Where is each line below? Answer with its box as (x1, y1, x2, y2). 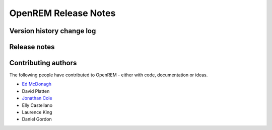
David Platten (22, 88, 50, 94)
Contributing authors (9, 59, 77, 67)
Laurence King (22, 109, 52, 115)
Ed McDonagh (22, 81, 52, 87)
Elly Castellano (22, 102, 53, 108)
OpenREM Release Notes (9, 8, 116, 19)
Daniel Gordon (22, 116, 52, 122)
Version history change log (9, 27, 96, 35)
